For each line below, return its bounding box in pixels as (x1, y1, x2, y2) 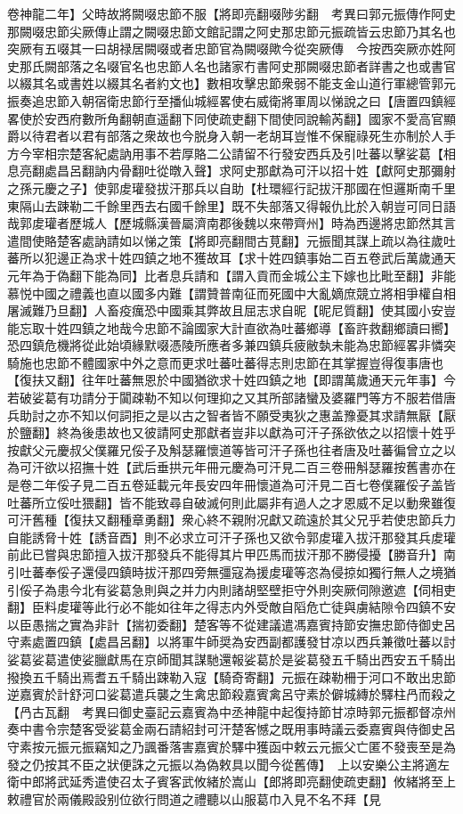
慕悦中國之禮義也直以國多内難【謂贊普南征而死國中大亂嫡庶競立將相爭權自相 (7, 283, 456, 302)
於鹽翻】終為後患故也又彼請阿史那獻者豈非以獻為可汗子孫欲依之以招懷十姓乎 (7, 423, 456, 442)
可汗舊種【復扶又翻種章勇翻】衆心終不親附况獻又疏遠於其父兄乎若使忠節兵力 (7, 510, 456, 529)
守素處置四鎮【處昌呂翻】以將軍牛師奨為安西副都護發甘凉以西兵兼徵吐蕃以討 (7, 632, 456, 651)
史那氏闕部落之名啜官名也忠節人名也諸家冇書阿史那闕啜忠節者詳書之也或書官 (7, 56, 456, 75)
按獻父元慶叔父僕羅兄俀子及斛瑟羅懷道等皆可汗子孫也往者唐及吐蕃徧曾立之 (7, 440, 443, 459)
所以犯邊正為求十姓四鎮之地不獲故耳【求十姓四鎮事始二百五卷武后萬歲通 (19, 248, 443, 267)
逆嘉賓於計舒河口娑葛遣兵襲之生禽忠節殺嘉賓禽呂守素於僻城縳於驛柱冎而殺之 (7, 685, 456, 704)
